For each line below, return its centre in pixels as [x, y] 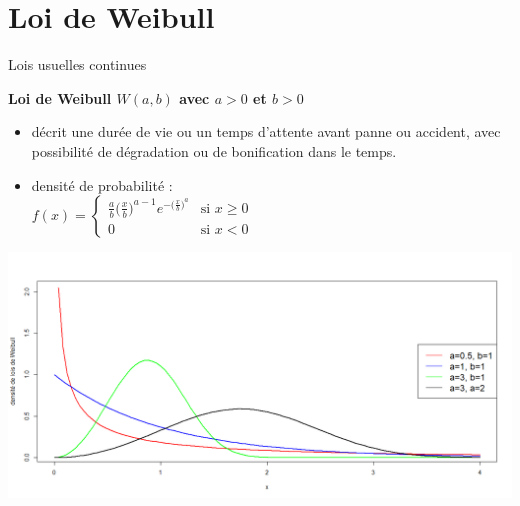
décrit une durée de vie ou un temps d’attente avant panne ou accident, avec [266, 131]
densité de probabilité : [102, 184]
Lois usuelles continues [77, 64]
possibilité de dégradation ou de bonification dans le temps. [214, 150]
